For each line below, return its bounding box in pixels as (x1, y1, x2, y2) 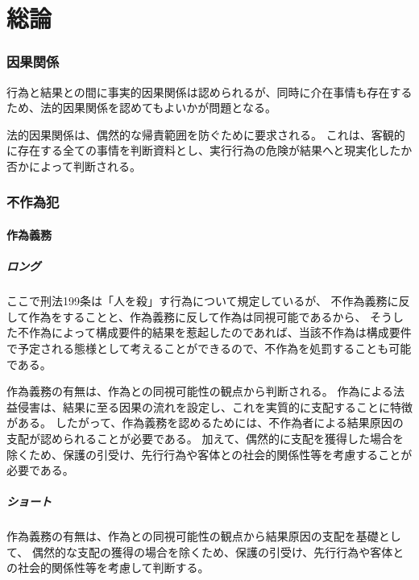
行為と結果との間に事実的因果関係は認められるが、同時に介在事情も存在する (6, 83, 413, 100)
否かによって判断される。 (6, 157, 141, 174)
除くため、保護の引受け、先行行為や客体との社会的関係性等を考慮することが (6, 445, 413, 462)
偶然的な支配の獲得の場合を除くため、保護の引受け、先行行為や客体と (31, 543, 404, 560)
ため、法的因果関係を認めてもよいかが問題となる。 (6, 99, 276, 116)
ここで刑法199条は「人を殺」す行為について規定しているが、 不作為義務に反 (6, 292, 410, 309)
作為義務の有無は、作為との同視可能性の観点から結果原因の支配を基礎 (6, 528, 379, 545)
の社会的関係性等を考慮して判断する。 (6, 559, 209, 576)
